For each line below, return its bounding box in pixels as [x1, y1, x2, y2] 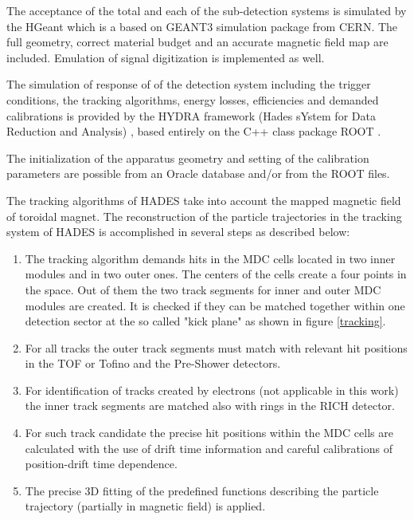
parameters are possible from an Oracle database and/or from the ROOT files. [6, 165, 390, 182]
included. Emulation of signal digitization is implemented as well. [6, 49, 325, 65]
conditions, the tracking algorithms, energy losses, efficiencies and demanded [6, 91, 379, 108]
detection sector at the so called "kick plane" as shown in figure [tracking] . [25, 313, 386, 329]
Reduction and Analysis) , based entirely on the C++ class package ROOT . [6, 123, 381, 140]
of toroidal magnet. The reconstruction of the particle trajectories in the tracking [6, 207, 402, 224]
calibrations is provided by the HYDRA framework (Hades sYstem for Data [6, 107, 376, 124]
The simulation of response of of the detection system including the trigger [6, 76, 371, 93]
